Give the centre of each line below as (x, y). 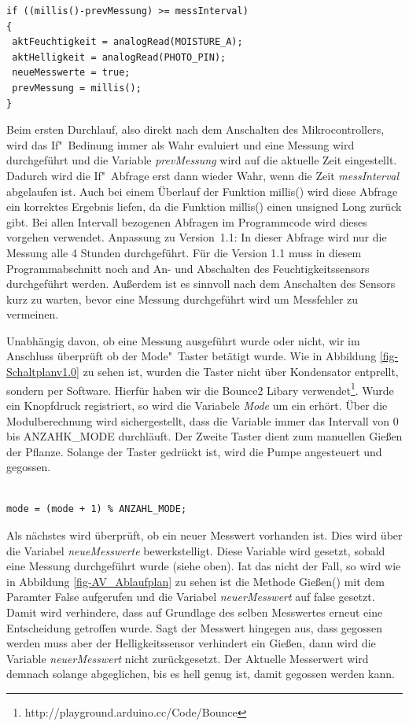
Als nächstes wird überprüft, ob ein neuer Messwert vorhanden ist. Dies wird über (204, 535)
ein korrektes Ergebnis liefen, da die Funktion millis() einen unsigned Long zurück (204, 206)
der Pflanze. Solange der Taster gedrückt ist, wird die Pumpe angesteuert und (194, 451)
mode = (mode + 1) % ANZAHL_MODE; (97, 509)
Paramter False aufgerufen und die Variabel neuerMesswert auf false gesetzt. (191, 597)
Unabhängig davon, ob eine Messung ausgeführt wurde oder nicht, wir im (183, 340)
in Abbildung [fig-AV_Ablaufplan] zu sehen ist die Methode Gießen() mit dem (195, 581)
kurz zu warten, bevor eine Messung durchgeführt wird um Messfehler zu (182, 299)
